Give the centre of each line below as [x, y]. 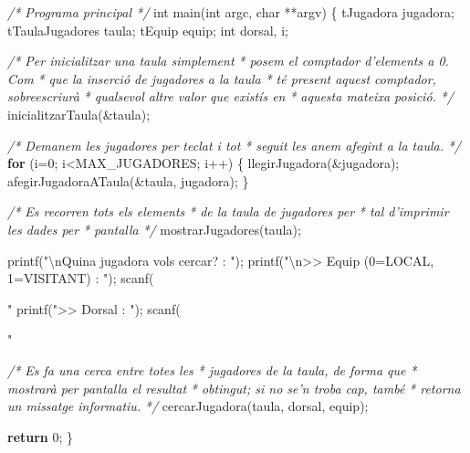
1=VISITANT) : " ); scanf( [81, 278]
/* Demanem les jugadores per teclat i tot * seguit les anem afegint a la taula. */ [234, 145]
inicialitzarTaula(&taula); [79, 114]
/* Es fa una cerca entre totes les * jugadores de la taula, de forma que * [212, 369]
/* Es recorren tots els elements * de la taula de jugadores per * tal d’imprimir [228, 211]
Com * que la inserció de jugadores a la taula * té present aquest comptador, [222, 78]
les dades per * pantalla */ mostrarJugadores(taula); [154, 229]
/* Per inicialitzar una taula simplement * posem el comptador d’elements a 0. [228, 61]
